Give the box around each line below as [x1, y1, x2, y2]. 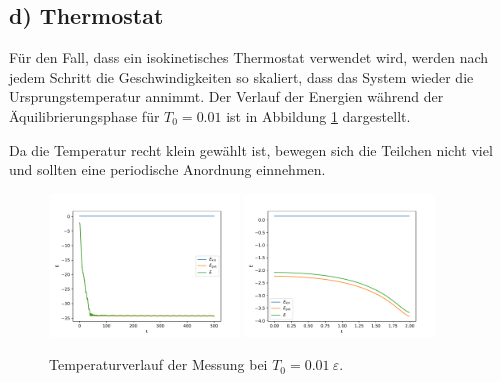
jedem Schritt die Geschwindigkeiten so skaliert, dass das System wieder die [9, 66, 474, 87]
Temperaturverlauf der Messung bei [49, 354, 268, 375]
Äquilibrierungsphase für [9, 105, 160, 126]
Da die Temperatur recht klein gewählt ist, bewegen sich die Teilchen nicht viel [9, 139, 493, 160]
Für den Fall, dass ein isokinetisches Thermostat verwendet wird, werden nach [9, 47, 489, 68]
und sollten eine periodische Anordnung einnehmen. [9, 159, 326, 180]
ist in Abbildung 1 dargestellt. [226, 105, 411, 126]
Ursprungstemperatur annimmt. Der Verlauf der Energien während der [9, 86, 444, 107]
